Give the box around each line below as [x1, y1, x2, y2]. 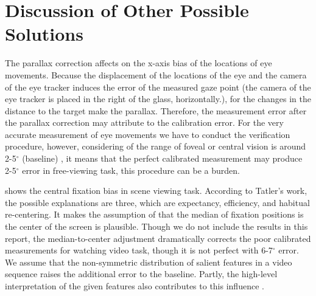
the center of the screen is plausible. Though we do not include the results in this [5, 220, 308, 233]
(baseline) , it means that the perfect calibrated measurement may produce [22, 152, 303, 165]
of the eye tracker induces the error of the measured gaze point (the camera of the [5, 80, 311, 93]
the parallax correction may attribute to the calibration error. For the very [5, 116, 284, 129]
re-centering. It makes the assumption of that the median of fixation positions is [5, 208, 304, 221]
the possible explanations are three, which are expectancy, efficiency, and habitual [5, 196, 310, 208]
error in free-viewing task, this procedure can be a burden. [22, 163, 241, 176]
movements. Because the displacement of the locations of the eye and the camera [5, 68, 307, 81]
